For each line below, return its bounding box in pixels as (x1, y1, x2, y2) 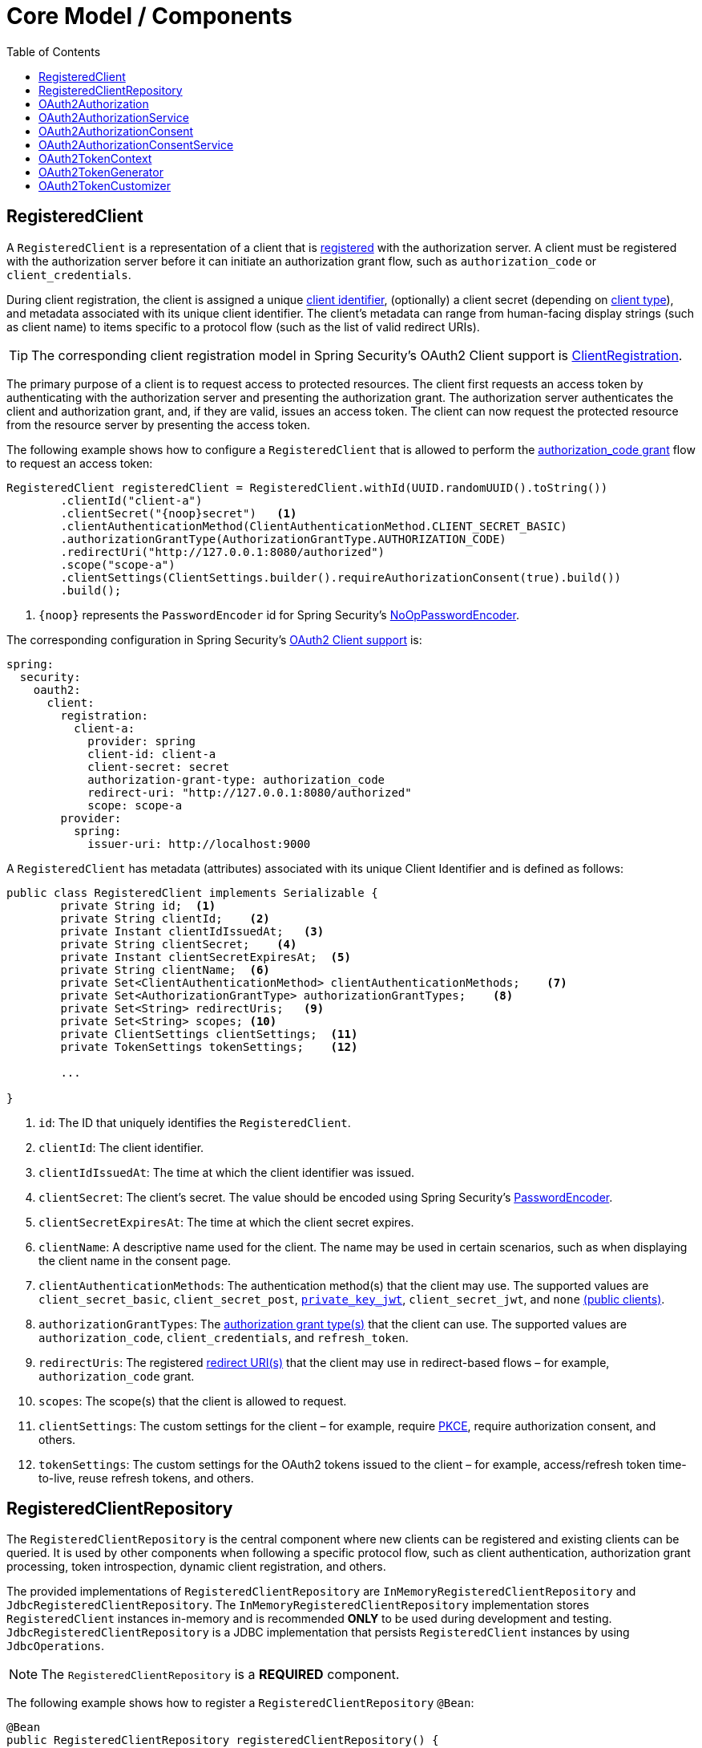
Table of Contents (6, 44, 101, 59)
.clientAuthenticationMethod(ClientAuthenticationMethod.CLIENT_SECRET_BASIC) (60, 519, 567, 533)
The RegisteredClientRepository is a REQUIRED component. (41, 1666, 400, 1683)
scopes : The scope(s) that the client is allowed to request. (38, 1393, 347, 1408)
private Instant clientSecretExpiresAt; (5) (60, 950, 351, 963)
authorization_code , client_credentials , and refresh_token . (38, 1330, 409, 1344)
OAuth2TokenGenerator (38, 164, 163, 179)
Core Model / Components (6, 2, 292, 30)
